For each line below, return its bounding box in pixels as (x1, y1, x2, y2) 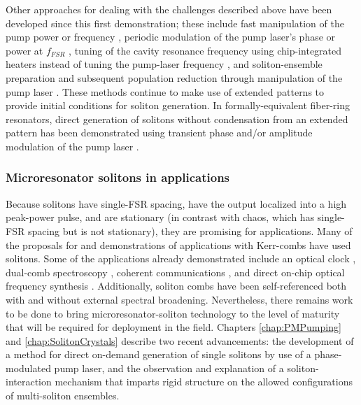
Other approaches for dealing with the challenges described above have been (6, 2, 332, 16)
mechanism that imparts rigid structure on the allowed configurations (55, 374, 353, 389)
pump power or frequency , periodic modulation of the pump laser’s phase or (6, 29, 336, 44)
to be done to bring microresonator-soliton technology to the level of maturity (6, 306, 340, 320)
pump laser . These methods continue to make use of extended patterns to (6, 84, 325, 99)
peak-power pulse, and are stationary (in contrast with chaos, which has (6, 210, 315, 225)
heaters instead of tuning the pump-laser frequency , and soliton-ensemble (6, 57, 323, 71)
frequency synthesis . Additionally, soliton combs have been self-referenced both (6, 278, 347, 293)
